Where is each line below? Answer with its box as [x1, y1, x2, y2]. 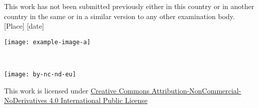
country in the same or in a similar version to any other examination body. [4, 11, 235, 21]
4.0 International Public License [49, 95, 148, 105]
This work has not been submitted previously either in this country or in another [4, 1, 254, 11]
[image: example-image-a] [4, 38, 91, 46]
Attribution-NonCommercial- [151, 85, 241, 95]
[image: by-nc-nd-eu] [4, 71, 76, 78]
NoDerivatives [4, 95, 47, 105]
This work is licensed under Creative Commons [4, 85, 149, 95]
